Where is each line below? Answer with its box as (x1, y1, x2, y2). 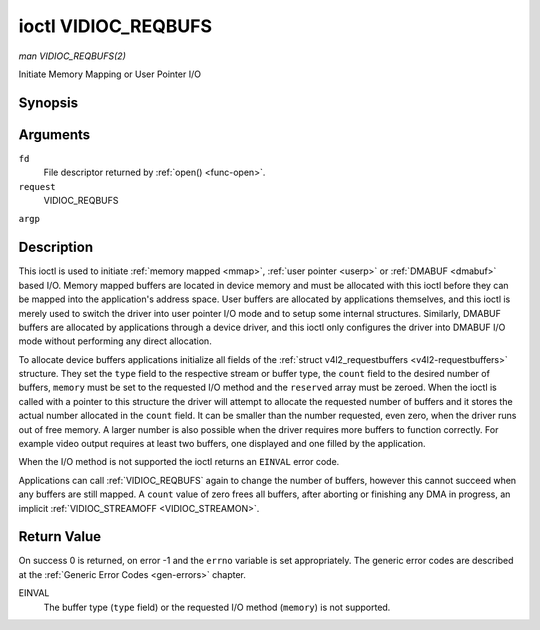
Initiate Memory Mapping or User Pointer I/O (18, 68, 202, 80)
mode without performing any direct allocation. (18, 335, 212, 347)
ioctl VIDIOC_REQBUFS (18, 15, 213, 37)
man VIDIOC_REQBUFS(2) (18, 50, 127, 62)
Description (18, 239, 94, 256)
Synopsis (18, 94, 79, 111)
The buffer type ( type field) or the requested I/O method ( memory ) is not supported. (43, 601, 391, 613)
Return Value (18, 528, 102, 545)
